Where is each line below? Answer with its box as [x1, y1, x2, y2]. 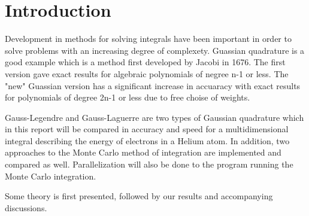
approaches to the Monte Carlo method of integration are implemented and [5, 146, 281, 159]
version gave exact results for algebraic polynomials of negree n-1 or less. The [5, 67, 289, 80]
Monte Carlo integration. [5, 169, 96, 182]
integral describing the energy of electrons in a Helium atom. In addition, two [5, 134, 290, 147]
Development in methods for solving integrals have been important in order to [5, 32, 292, 45]
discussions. [5, 201, 47, 214]
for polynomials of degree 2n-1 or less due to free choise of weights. [5, 91, 250, 104]
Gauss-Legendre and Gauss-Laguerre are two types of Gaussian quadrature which [5, 111, 304, 123]
